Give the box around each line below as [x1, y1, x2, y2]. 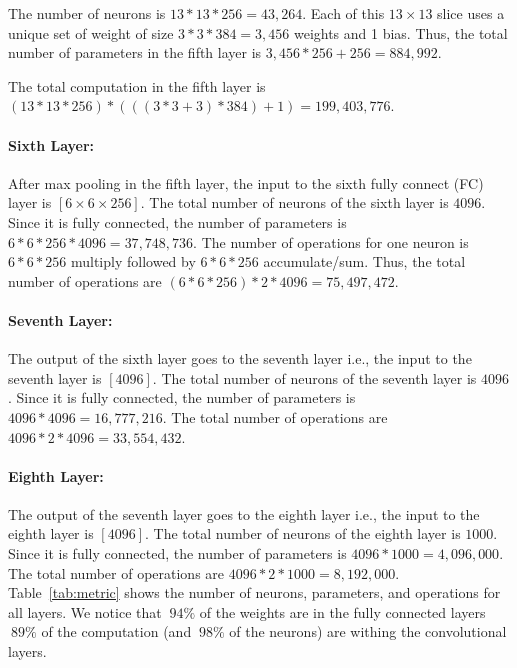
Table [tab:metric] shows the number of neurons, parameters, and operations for [8, 582, 501, 603]
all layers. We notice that [8, 601, 162, 622]
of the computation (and [41, 621, 192, 642]
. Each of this [302, 3, 385, 23]
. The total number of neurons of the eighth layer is [144, 523, 461, 544]
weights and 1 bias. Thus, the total [293, 22, 508, 43]
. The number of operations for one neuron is [193, 231, 469, 252]
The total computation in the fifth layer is [8, 75, 266, 96]
